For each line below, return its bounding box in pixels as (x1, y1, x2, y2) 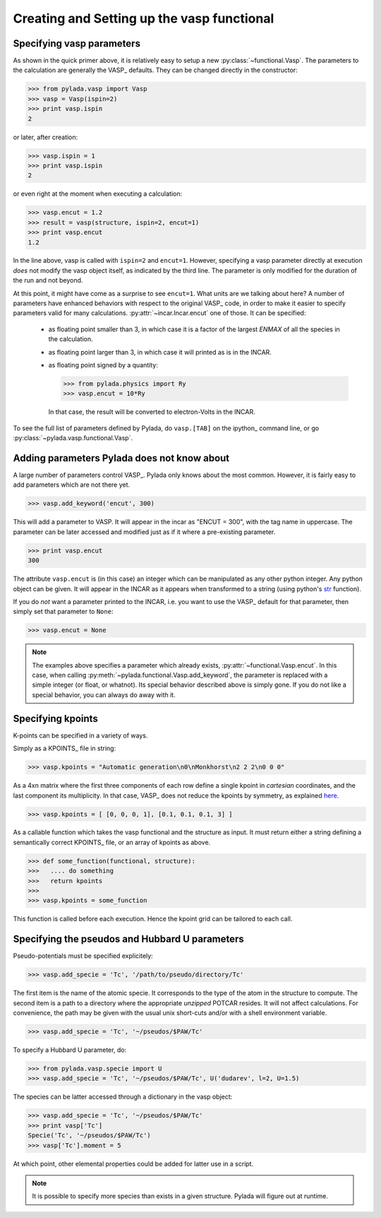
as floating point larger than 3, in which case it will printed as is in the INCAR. (48, 348, 272, 356)
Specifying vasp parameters (13, 37, 141, 49)
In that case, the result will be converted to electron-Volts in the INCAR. (48, 408, 255, 416)
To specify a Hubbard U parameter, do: (13, 1046, 127, 1054)
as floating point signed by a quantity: (48, 361, 158, 369)
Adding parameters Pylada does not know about (13, 452, 230, 464)
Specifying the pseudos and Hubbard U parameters (13, 933, 245, 945)
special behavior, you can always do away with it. (32, 690, 176, 699)
